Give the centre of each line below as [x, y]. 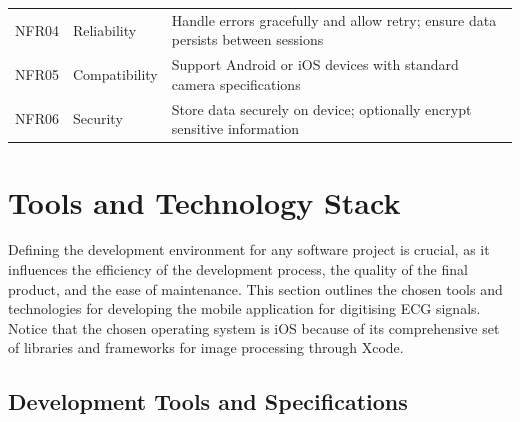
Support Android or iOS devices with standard [315, 64]
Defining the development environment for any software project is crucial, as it [249, 249]
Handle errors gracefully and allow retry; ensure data [334, 19]
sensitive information [235, 128]
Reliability [104, 29]
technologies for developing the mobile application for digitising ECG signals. [244, 308]
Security [97, 118]
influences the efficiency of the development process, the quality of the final [238, 269]
